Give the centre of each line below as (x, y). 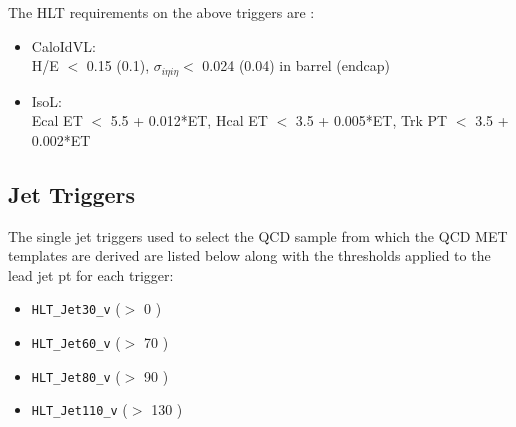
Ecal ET (57, 120)
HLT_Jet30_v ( (76, 308)
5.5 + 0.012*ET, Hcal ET (189, 120)
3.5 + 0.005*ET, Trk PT (371, 120)
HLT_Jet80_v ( (76, 375)
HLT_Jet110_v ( (79, 409)
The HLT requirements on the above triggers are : (161, 12)
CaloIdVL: (63, 45)
